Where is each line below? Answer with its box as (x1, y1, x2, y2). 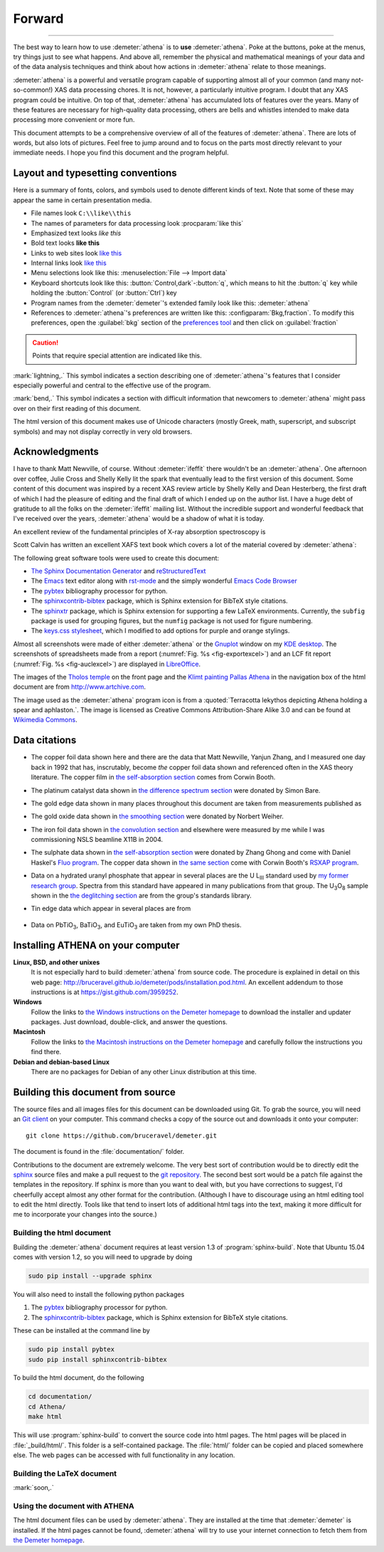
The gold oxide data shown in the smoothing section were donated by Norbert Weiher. (31, 812, 284, 821)
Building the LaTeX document (13, 1468, 117, 1478)
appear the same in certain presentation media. (13, 196, 152, 204)
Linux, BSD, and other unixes (13, 958, 100, 967)
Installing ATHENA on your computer (13, 939, 180, 951)
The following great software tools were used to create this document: (13, 553, 220, 562)
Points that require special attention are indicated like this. (32, 351, 202, 360)
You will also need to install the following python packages (13, 1290, 185, 1298)
